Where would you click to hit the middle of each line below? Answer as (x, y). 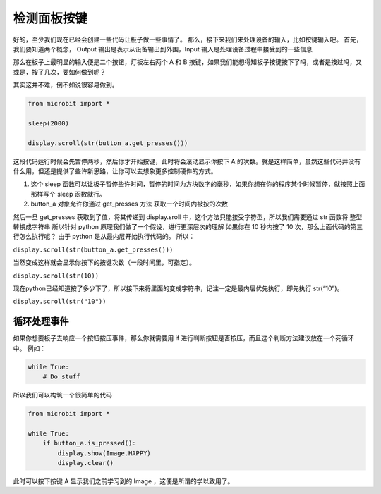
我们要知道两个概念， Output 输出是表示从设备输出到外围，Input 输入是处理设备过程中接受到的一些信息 (163, 49)
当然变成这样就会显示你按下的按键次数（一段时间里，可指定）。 (104, 263)
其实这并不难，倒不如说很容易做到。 (66, 85)
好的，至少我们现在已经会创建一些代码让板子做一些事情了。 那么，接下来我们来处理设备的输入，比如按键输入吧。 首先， (188, 39)
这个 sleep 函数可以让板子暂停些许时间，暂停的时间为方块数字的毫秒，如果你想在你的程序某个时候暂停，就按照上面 (198, 184)
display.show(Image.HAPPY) (104, 453)
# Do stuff (61, 377)
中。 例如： (29, 348)
